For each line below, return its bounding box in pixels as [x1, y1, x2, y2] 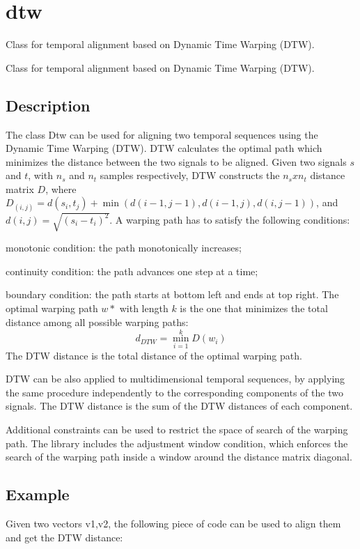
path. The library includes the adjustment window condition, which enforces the [6, 435, 348, 450]
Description [6, 94, 91, 116]
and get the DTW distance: [6, 529, 123, 544]
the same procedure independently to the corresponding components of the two [6, 385, 343, 399]
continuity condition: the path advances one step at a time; [6, 263, 258, 278]
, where [45, 181, 77, 196]
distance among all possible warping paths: [6, 314, 189, 329]
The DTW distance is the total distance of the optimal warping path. [6, 348, 302, 362]
